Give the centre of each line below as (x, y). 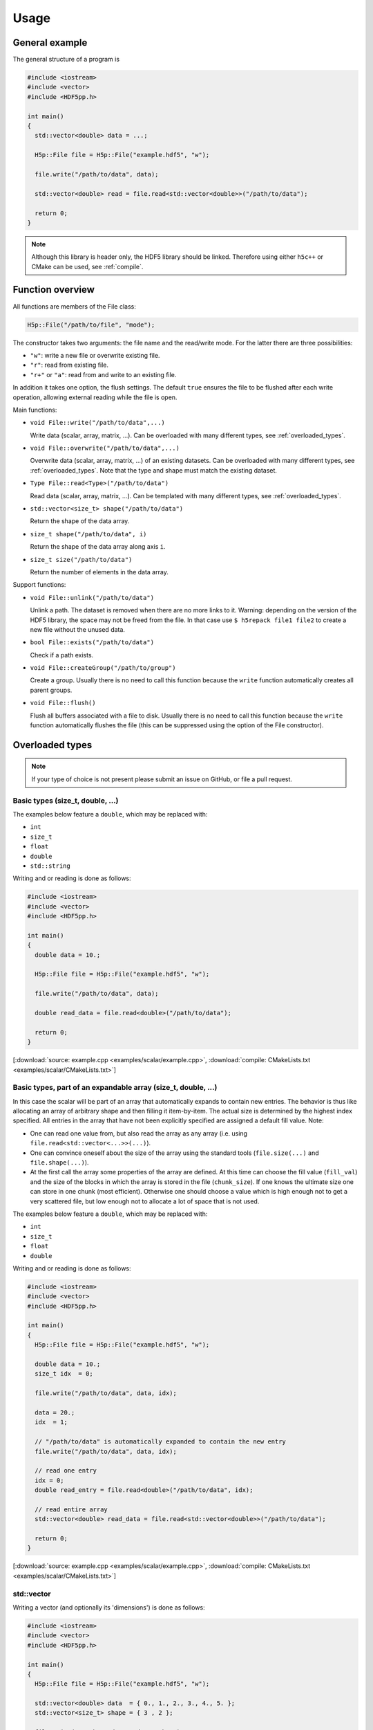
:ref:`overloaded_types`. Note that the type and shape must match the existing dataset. (154, 470)
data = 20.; (55, 1413)
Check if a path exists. (62, 655)
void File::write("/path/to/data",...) (97, 423)
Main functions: (35, 410)
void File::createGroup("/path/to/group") (103, 668)
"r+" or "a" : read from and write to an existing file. (103, 374)
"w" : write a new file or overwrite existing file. (95, 355)
